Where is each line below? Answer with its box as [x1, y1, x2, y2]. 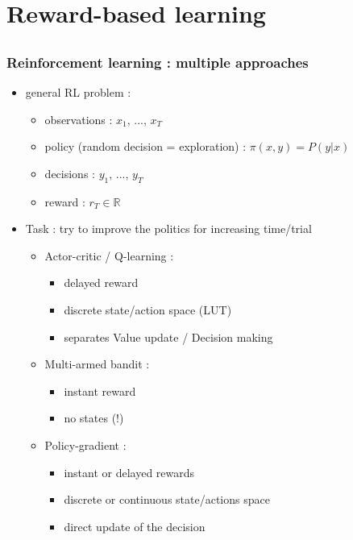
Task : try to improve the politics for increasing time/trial [25, 220, 312, 237]
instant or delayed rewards [64, 463, 195, 480]
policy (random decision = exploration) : [44, 138, 247, 155]
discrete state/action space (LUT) [64, 301, 232, 318]
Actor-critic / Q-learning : [44, 247, 174, 264]
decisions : [44, 164, 95, 181]
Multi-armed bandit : [44, 355, 150, 372]
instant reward [64, 382, 136, 399]
